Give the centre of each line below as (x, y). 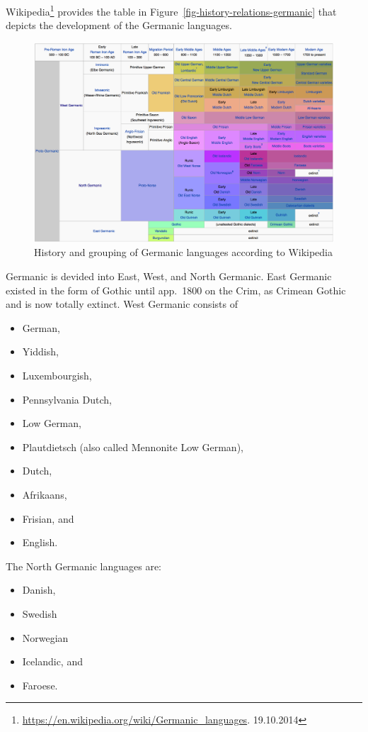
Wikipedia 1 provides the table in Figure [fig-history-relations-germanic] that (171, 10)
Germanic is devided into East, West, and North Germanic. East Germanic (169, 276)
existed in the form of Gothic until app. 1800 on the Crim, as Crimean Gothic (176, 290)
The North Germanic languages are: (84, 566)
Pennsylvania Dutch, (67, 399)
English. (40, 542)
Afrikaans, (45, 494)
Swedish (40, 613)
